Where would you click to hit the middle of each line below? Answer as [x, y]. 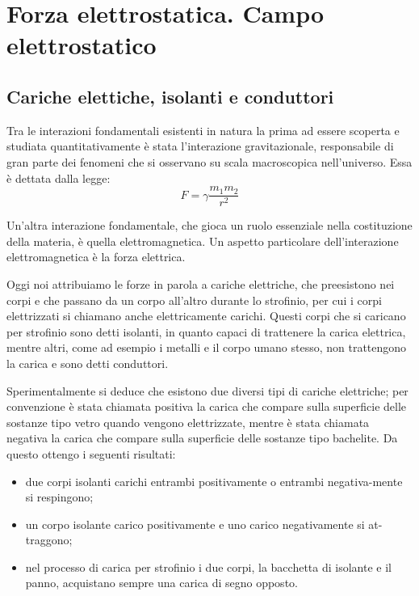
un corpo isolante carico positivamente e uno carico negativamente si [195, 524]
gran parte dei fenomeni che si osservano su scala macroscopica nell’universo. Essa [209, 161]
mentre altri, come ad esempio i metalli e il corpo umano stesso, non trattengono [207, 347]
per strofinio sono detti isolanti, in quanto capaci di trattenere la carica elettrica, [206, 331]
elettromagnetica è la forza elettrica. [96, 257]
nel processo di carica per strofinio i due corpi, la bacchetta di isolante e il [208, 566]
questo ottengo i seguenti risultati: [91, 453]
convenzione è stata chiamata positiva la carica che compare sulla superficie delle [207, 406]
